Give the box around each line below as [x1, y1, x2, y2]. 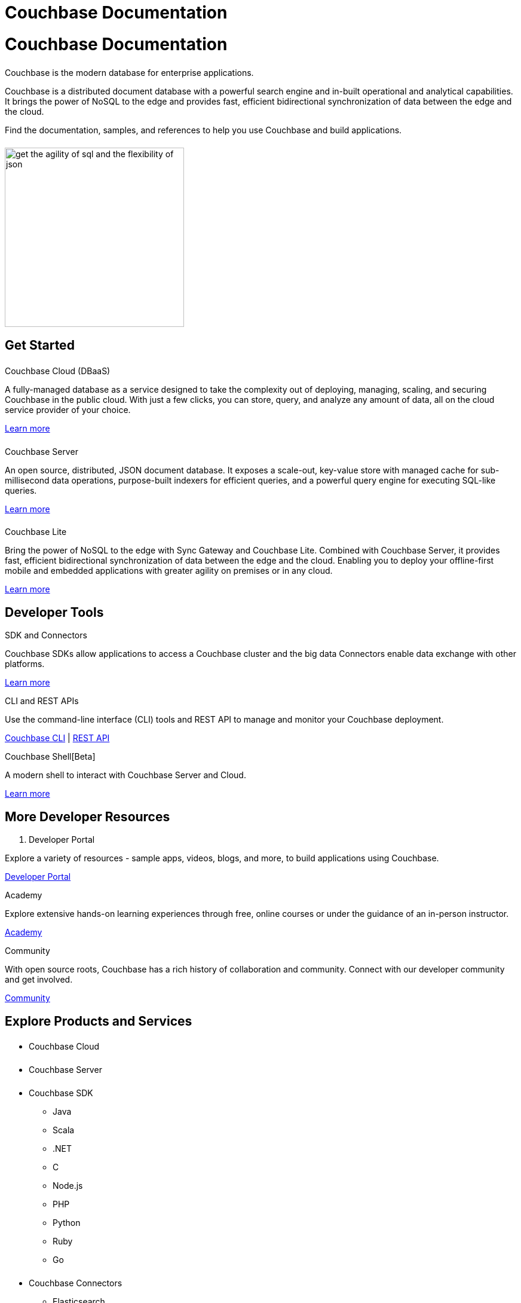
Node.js [53, 1180, 83, 1191]
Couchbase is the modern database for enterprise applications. [5, 67, 254, 78]
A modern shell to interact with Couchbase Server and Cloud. [5, 770, 246, 781]
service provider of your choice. [5, 404, 131, 415]
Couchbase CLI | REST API [5, 733, 110, 744]
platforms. [5, 659, 45, 669]
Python [53, 1218, 81, 1228]
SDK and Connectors [5, 630, 87, 641]
